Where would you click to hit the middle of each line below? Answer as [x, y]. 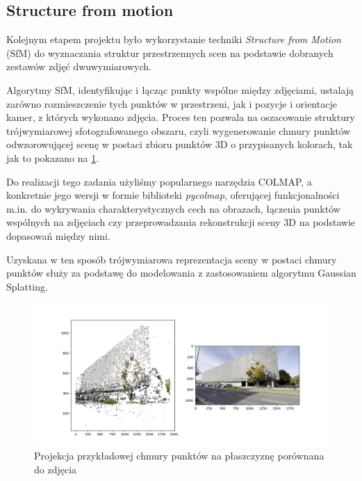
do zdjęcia [56, 469]
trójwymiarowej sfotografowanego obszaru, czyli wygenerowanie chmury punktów [179, 130]
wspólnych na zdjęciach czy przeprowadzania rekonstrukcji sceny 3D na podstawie [181, 222]
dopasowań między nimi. [58, 235]
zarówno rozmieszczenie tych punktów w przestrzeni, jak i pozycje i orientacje [172, 103]
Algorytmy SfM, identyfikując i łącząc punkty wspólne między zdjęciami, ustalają [180, 89]
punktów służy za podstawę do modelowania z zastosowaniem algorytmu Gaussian [181, 273]
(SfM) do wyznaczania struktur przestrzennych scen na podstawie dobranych [170, 52]
